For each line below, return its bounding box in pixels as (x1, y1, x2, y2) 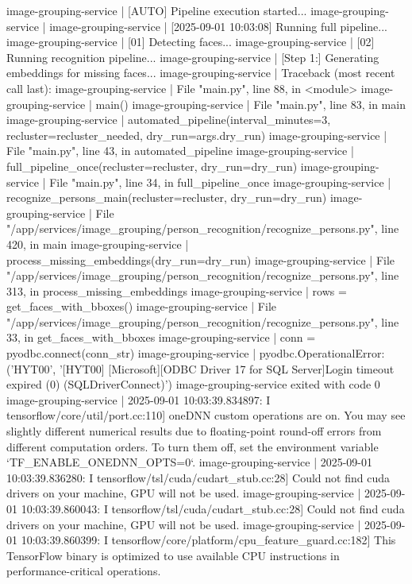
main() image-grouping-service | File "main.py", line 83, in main (95, 95, 406, 112)
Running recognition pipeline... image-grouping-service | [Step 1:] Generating (6, 48, 379, 65)
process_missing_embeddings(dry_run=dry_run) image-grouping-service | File (6, 251, 395, 268)
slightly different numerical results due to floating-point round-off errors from (6, 423, 382, 439)
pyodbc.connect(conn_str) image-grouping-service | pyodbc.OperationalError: (6, 345, 385, 362)
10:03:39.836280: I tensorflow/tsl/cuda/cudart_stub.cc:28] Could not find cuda (6, 469, 390, 485)
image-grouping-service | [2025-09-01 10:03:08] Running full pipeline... (49, 17, 387, 34)
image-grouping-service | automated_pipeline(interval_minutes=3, (6, 111, 331, 128)
